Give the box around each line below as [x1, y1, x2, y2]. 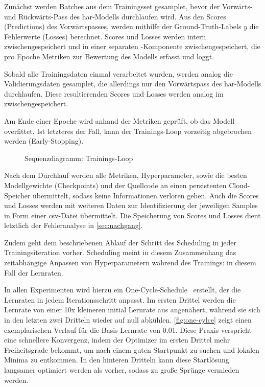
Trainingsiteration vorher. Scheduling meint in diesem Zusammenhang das [4, 247, 236, 258]
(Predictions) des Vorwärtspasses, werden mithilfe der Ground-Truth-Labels [4, 21, 242, 32]
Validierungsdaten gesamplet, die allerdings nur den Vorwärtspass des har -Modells [4, 78, 261, 89]
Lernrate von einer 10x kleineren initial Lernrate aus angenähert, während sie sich [4, 304, 260, 315]
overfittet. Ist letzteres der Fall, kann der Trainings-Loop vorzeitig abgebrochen [4, 125, 252, 136]
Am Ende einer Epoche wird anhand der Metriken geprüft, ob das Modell [4, 115, 235, 126]
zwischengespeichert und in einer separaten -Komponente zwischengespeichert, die [4, 41, 260, 52]
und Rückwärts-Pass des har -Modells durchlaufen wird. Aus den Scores [4, 11, 226, 21]
